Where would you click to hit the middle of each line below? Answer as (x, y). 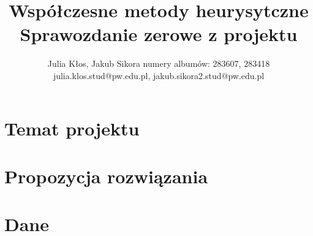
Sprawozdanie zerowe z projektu (159, 34)
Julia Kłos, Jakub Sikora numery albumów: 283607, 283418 (159, 63)
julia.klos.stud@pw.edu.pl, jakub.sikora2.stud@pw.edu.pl (159, 75)
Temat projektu (72, 128)
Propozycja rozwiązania (106, 176)
